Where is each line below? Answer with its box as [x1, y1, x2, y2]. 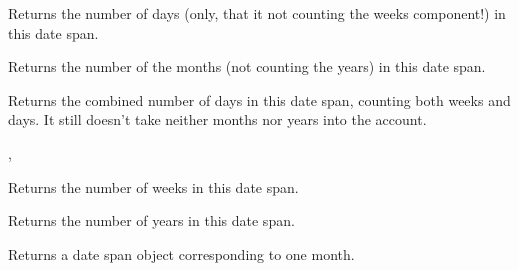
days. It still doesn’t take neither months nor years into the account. [8, 109, 427, 130]
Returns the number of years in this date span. [8, 210, 295, 231]
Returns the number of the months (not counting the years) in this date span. [8, 56, 486, 77]
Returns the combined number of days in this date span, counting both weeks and [8, 89, 511, 110]
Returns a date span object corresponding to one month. [8, 243, 355, 264]
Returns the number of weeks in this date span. [8, 176, 299, 197]
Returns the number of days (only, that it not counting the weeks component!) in [8, 3, 506, 23]
